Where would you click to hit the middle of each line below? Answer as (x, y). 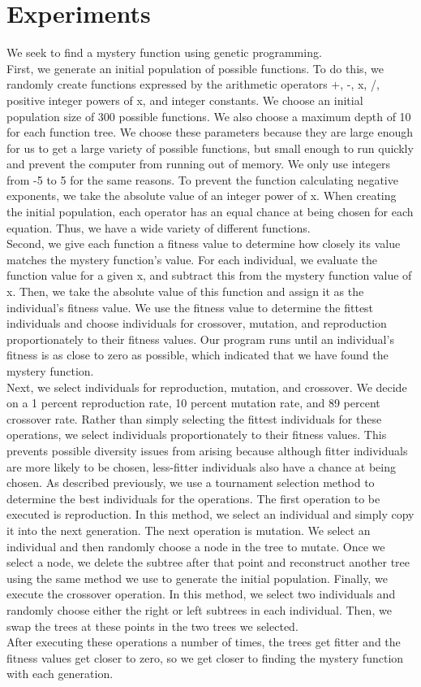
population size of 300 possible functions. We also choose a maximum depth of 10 (209, 116)
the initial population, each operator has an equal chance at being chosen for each (210, 212)
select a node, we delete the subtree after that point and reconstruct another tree (208, 562)
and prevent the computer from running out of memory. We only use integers (198, 164)
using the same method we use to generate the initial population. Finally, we (197, 578)
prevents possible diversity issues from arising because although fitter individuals (207, 450)
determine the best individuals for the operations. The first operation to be (193, 498)
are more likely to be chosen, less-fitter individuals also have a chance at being (201, 466)
